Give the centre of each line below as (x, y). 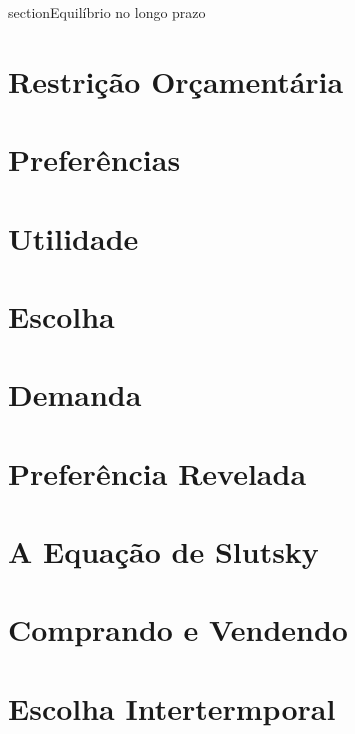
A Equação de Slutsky (163, 551)
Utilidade (73, 237)
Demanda (75, 394)
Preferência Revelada (157, 472)
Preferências (94, 159)
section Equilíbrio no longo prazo (107, 12)
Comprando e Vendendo (178, 629)
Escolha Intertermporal (172, 707)
